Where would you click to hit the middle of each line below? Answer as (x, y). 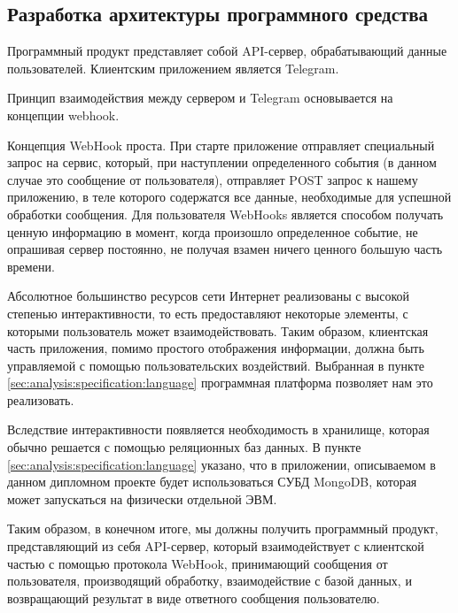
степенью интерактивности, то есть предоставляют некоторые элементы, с (208, 313)
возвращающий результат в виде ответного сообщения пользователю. (194, 598)
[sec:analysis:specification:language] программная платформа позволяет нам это (220, 383)
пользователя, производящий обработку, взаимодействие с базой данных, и (210, 581)
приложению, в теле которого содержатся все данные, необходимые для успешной (229, 197)
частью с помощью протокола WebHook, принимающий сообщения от (198, 563)
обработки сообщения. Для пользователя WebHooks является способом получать (225, 214)
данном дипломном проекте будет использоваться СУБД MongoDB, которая (212, 482)
